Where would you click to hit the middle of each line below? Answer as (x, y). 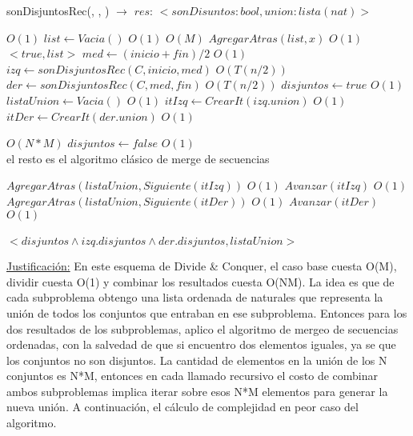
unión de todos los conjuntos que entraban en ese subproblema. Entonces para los (207, 312)
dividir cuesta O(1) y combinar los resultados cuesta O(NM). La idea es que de (200, 281)
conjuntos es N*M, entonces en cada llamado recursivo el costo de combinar (192, 376)
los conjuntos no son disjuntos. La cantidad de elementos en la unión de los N (197, 360)
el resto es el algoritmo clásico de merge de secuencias (138, 158)
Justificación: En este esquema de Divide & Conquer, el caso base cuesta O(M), (202, 266)
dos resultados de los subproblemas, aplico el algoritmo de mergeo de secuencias (202, 328)
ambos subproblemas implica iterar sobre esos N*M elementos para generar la (197, 391)
